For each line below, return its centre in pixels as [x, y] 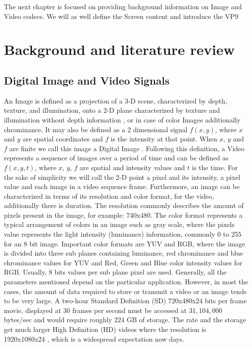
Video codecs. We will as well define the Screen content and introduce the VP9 [121, 16]
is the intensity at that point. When [164, 139]
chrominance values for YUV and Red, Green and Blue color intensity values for [123, 262]
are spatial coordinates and [63, 139]
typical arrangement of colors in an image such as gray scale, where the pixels [119, 224]
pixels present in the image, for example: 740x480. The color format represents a [123, 215]
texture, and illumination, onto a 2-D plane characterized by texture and [112, 110]
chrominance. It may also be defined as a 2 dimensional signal [96, 129]
